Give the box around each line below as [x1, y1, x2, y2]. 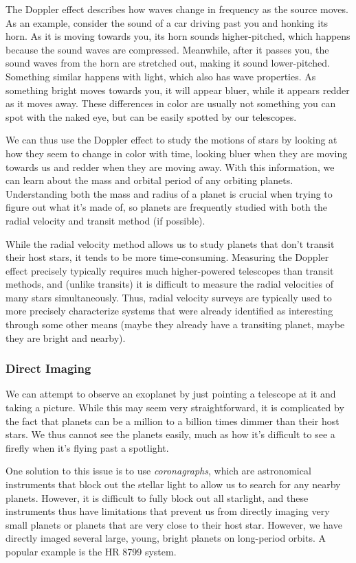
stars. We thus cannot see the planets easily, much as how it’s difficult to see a [5, 427, 335, 441]
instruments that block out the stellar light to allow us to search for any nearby [5, 477, 341, 492]
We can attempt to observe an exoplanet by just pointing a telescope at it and [5, 387, 336, 401]
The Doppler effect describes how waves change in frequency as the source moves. [5, 2, 348, 16]
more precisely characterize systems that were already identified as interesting [5, 303, 333, 318]
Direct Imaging [5, 360, 91, 377]
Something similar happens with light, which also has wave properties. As [5, 69, 316, 83]
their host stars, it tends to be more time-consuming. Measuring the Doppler [5, 250, 329, 264]
